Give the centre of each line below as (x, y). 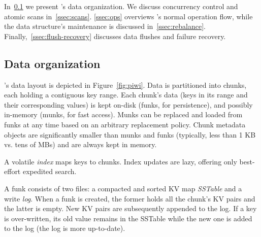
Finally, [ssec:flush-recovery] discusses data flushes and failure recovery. (115, 36)
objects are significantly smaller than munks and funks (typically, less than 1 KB (130, 134)
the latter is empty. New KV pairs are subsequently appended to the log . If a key (130, 208)
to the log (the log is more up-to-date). (65, 228)
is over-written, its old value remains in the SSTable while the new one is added (128, 218)
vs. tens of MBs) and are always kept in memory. (80, 144)
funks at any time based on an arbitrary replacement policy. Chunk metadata (125, 124)
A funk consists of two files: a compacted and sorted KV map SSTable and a (123, 188)
